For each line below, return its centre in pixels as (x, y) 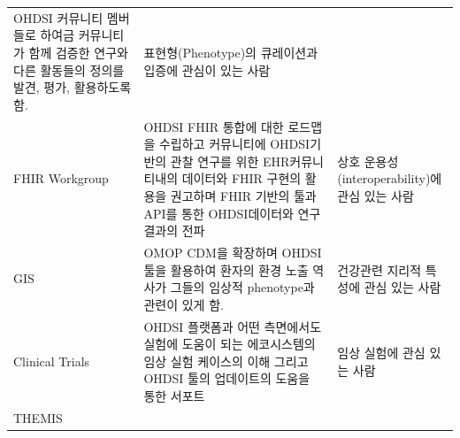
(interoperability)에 (390, 178)
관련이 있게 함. (184, 304)
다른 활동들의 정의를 (69, 69)
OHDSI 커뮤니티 (58, 17)
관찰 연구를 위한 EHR (230, 161)
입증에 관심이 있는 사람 (207, 69)
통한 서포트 (174, 395)
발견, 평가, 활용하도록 (73, 87)
